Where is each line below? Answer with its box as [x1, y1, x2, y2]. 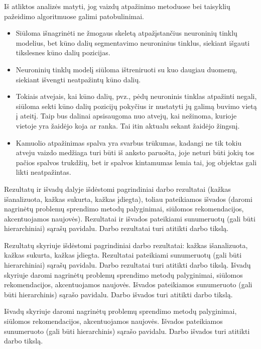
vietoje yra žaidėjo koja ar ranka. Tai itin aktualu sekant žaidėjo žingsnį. [16, 120, 240, 131]
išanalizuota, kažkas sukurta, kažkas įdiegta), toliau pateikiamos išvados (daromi [4, 193, 252, 204]
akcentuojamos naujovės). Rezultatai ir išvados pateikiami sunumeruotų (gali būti [4, 213, 255, 223]
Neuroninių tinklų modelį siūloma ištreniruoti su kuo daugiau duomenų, [16, 64, 237, 74]
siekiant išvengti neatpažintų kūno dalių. [16, 74, 141, 84]
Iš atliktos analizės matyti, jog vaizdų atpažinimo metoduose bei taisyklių [4, 1, 230, 11]
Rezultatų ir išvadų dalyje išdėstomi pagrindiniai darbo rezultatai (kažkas [4, 183, 231, 194]
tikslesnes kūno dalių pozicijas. [16, 47, 110, 58]
